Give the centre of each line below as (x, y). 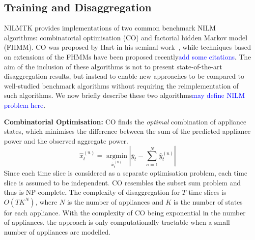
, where (46, 201)
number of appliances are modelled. (57, 232)
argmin (117, 156)
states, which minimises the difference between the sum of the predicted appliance (127, 131)
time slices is (207, 192)
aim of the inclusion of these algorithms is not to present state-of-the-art (113, 66)
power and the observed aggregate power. (66, 140)
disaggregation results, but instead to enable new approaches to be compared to (124, 76)
